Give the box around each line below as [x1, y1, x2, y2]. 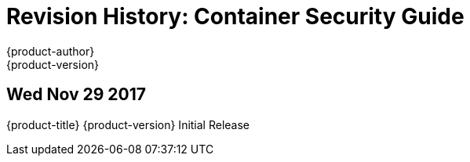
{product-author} [6, 44, 95, 58]
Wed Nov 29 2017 [6, 85, 147, 105]
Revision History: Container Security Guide [6, 3, 465, 30]
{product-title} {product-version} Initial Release [6, 117, 250, 131]
